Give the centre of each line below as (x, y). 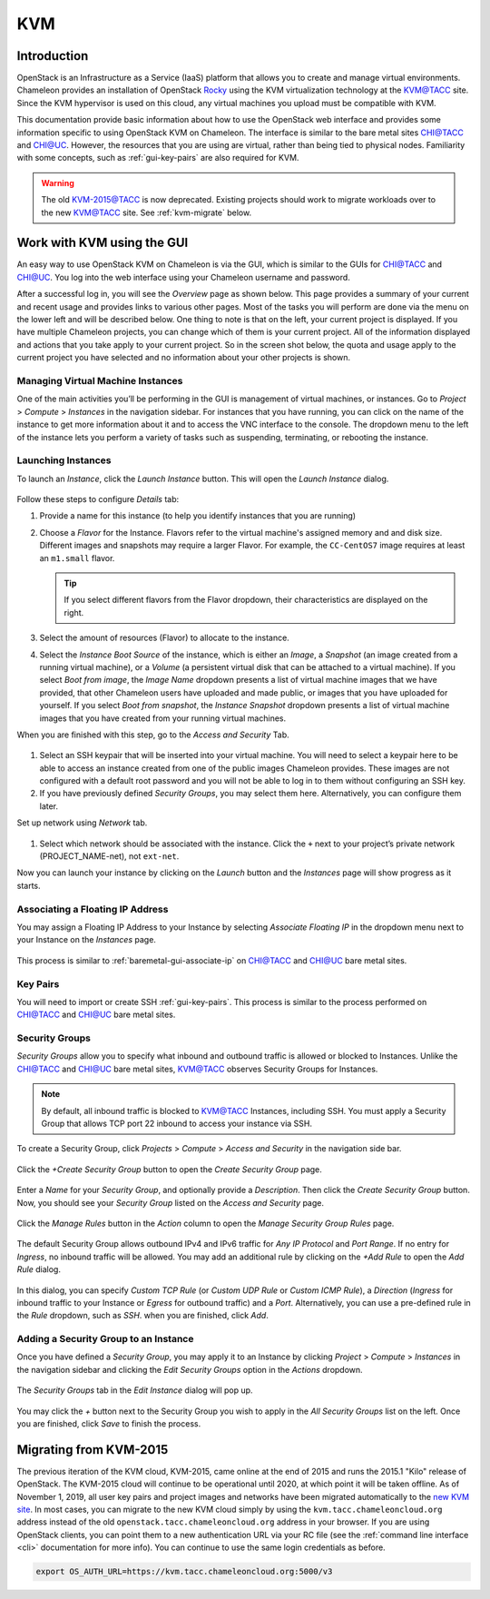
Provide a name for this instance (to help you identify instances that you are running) (198, 516)
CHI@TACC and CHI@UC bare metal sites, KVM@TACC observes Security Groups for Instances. (197, 1069)
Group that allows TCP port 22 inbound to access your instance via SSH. (177, 1123)
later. (49, 806)
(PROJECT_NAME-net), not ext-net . (109, 856)
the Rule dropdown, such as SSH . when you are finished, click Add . (143, 1316)
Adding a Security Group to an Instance (105, 1339)
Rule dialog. (39, 1269)
